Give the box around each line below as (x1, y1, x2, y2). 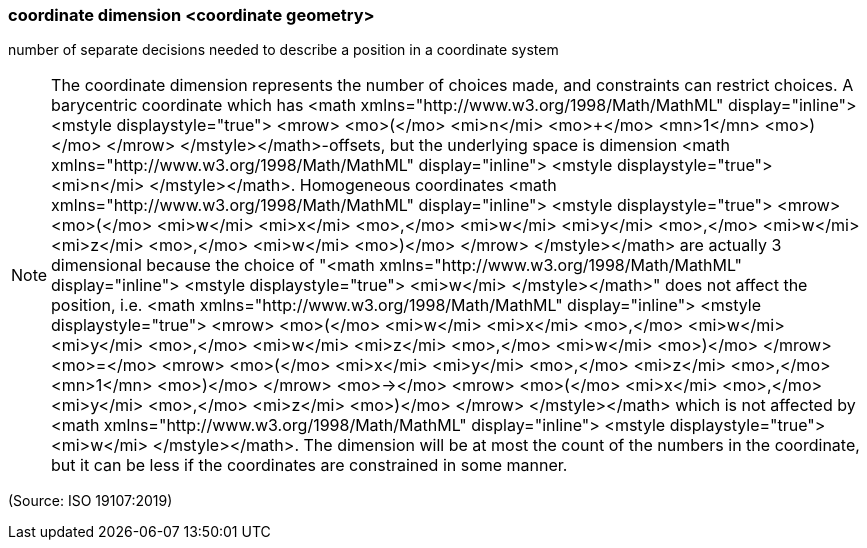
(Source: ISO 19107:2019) (8, 492, 173, 510)
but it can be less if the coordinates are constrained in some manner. (51, 455, 568, 476)
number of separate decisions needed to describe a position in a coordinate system (8, 41, 559, 59)
